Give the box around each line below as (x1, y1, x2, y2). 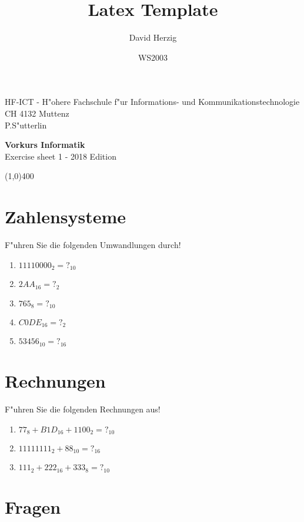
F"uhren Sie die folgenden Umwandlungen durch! (5, 239, 181, 250)
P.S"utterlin (5, 118, 47, 131)
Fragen (5, 495, 61, 519)
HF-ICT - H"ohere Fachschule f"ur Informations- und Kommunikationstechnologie (5, 95, 300, 108)
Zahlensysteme (5, 204, 126, 229)
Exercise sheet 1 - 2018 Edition (5, 150, 116, 162)
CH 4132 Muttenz (5, 107, 69, 119)
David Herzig (129, 31, 177, 44)
